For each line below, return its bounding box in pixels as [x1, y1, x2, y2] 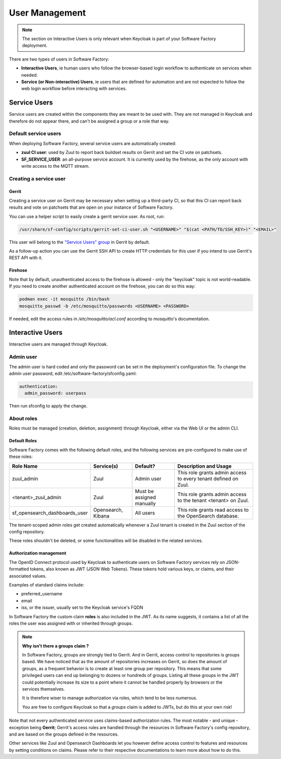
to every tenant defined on [177, 475, 239, 482]
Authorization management [9, 550, 66, 556]
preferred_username [21, 591, 63, 597]
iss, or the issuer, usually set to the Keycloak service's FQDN [21, 605, 143, 610]
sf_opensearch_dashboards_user [12, 509, 88, 516]
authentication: [19, 384, 59, 389]
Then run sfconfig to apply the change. [9, 403, 88, 409]
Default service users [9, 130, 61, 137]
